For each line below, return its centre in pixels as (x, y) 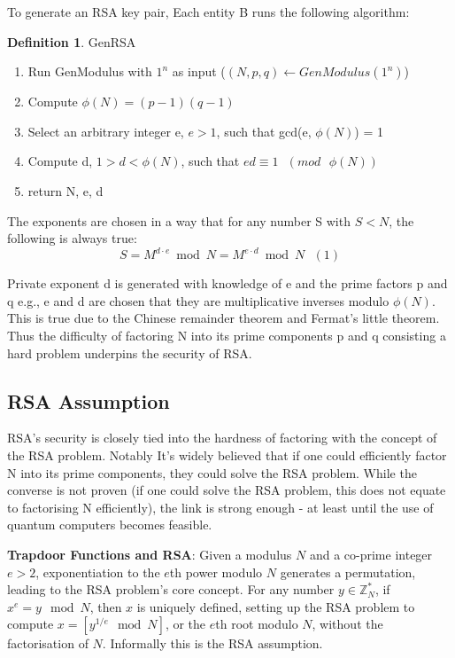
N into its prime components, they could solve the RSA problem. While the (212, 472)
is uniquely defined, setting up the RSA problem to (276, 606)
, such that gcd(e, (264, 131)
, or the (185, 624)
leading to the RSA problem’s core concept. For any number (171, 589)
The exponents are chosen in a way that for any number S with (179, 220)
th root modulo (257, 624)
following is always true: (72, 238)
